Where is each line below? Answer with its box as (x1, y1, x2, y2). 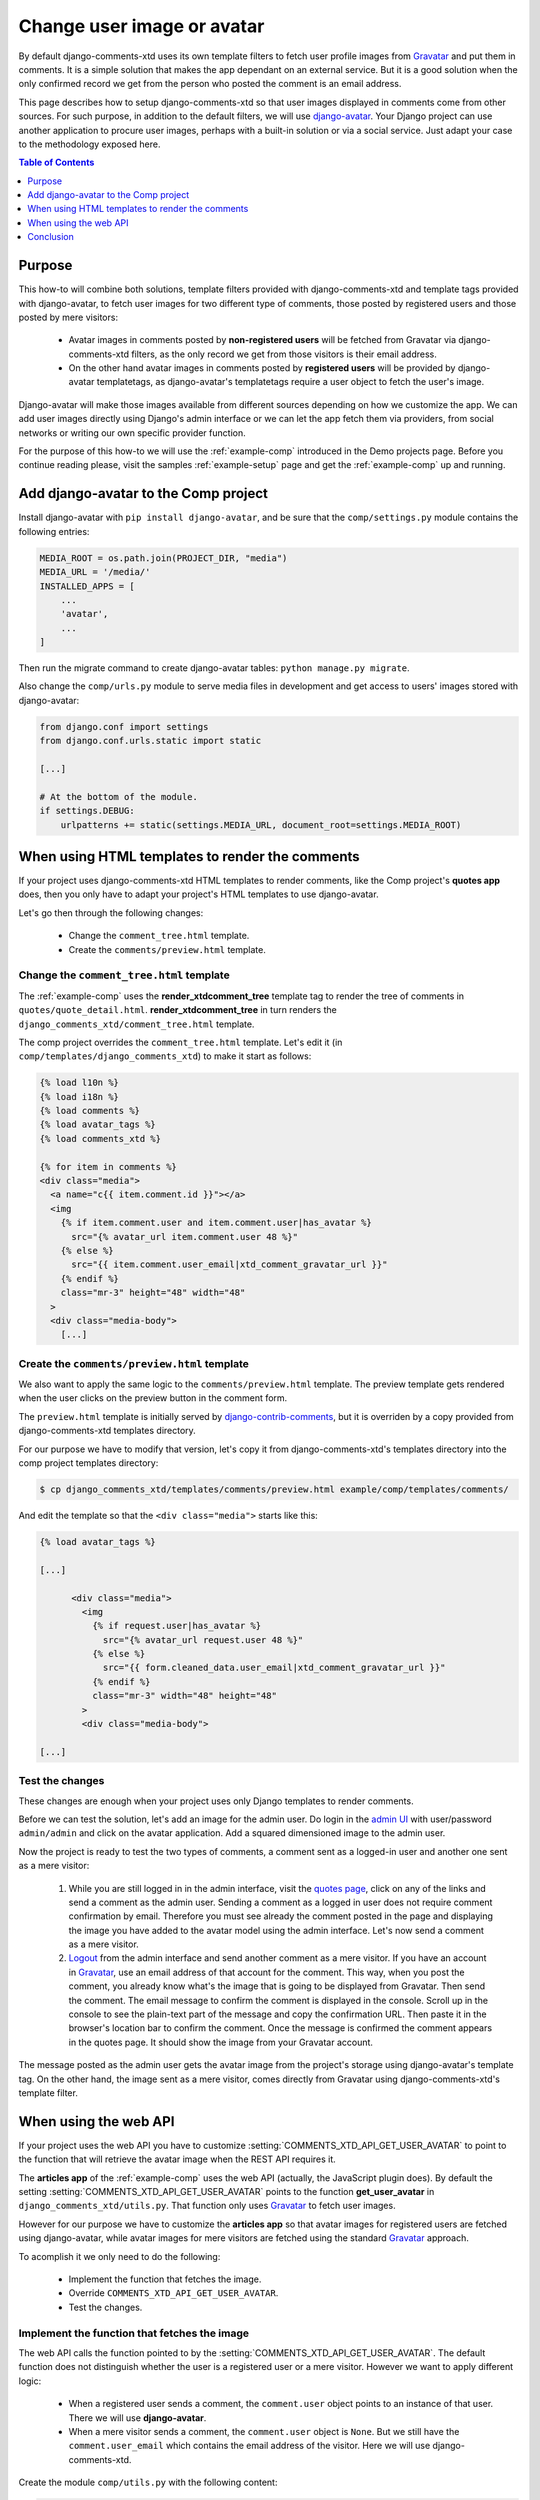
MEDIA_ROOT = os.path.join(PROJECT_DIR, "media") (39, 552, 288, 564)
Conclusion (27, 231, 75, 243)
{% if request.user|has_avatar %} (91, 1620, 262, 1632)
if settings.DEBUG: (39, 805, 135, 817)
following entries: (18, 525, 90, 537)
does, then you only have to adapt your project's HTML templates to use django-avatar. (18, 888, 379, 900)
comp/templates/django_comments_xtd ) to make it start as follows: (18, 1050, 312, 1062)
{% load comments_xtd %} (39, 1133, 162, 1144)
